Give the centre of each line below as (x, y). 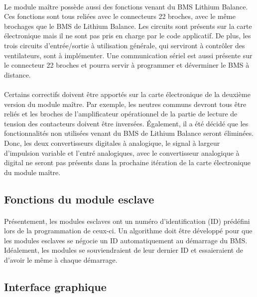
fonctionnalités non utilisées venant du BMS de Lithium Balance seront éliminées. (129, 133)
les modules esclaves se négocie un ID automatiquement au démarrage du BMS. (126, 240)
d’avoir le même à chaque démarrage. (61, 260)
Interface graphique (55, 287)
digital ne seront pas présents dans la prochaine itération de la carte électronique (127, 162)
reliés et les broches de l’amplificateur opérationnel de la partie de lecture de (121, 114)
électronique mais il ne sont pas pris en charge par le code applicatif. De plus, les (128, 36)
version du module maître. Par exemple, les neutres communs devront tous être (125, 104)
